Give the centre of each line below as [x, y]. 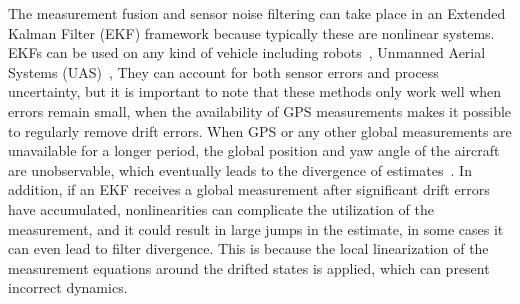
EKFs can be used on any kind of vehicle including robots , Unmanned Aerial [247, 52]
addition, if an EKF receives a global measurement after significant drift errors [249, 189]
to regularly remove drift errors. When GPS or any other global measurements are [260, 130]
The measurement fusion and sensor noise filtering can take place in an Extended [257, 13]
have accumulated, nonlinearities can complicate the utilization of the [221, 208]
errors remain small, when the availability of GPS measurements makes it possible [260, 110]
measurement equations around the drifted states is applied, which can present [249, 267]
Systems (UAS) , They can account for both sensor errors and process [223, 71]
